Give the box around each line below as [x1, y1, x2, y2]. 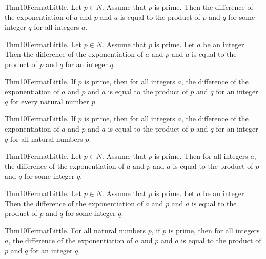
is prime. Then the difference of [154, 2, 253, 12]
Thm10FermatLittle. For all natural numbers [5, 225, 146, 235]
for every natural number [10, 96, 89, 106]
